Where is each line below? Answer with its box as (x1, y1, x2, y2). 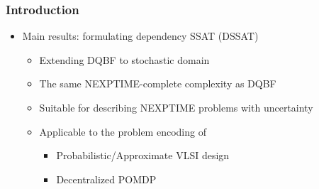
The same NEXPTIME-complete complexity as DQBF (39, 76, 276, 91)
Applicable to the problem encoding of (39, 124, 206, 139)
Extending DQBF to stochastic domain (39, 52, 210, 67)
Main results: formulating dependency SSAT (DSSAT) (22, 28, 259, 43)
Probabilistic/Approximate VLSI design (56, 148, 230, 163)
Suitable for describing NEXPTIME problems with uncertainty (39, 100, 313, 114)
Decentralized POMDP (56, 171, 157, 186)
